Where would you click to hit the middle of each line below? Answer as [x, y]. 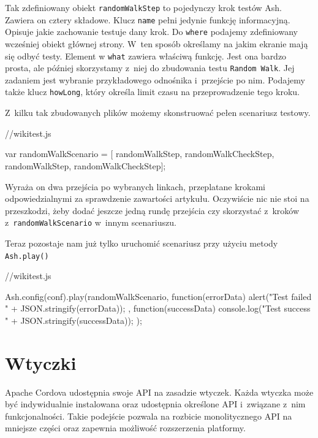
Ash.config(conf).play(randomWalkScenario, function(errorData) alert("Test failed [158, 296]
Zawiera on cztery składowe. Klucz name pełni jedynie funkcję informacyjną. [148, 19]
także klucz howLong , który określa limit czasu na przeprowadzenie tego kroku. [152, 92]
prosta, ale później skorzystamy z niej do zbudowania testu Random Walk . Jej [150, 68]
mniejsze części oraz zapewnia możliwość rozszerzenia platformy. [125, 428]
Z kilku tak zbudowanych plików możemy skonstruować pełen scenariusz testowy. [158, 113]
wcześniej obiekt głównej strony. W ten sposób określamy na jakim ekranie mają [157, 43]
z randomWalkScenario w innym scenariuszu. [91, 222]
